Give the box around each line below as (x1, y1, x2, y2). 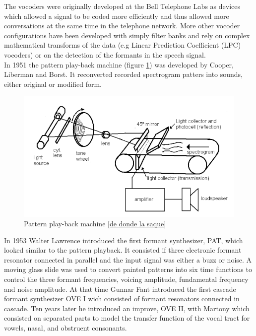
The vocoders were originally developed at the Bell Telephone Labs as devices (4, 1, 240, 11)
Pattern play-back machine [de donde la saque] (24, 218, 166, 229)
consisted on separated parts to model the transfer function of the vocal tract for (4, 313, 250, 323)
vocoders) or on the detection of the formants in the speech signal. (4, 49, 206, 60)
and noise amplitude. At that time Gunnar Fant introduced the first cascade (4, 283, 236, 294)
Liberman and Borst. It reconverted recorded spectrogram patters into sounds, (4, 69, 243, 79)
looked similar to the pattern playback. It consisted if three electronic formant (4, 245, 242, 255)
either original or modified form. (4, 78, 102, 89)
